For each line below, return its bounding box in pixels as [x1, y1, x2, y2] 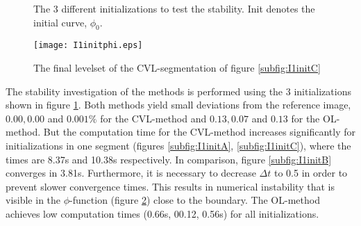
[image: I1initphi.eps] [33, 40, 143, 51]
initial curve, [33, 15, 87, 29]
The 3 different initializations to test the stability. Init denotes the [33, 1, 315, 15]
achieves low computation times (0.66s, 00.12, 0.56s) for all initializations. [6, 206, 319, 220]
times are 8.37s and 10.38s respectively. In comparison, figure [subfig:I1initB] [6, 152, 332, 166]
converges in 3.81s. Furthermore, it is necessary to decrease [6, 166, 256, 180]
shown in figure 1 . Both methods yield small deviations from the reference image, [6, 97, 351, 112]
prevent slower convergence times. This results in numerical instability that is [6, 179, 335, 193]
